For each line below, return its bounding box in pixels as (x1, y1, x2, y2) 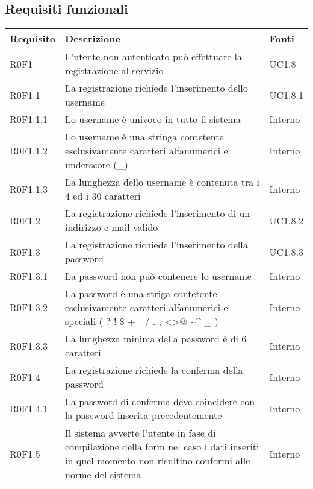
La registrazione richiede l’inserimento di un (65, 206, 250, 221)
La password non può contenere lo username (65, 269, 252, 283)
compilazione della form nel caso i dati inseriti (65, 440, 259, 454)
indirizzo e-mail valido (65, 220, 158, 235)
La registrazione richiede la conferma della (65, 363, 243, 377)
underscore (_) (65, 157, 128, 172)
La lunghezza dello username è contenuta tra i (65, 175, 260, 189)
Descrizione (65, 31, 120, 46)
